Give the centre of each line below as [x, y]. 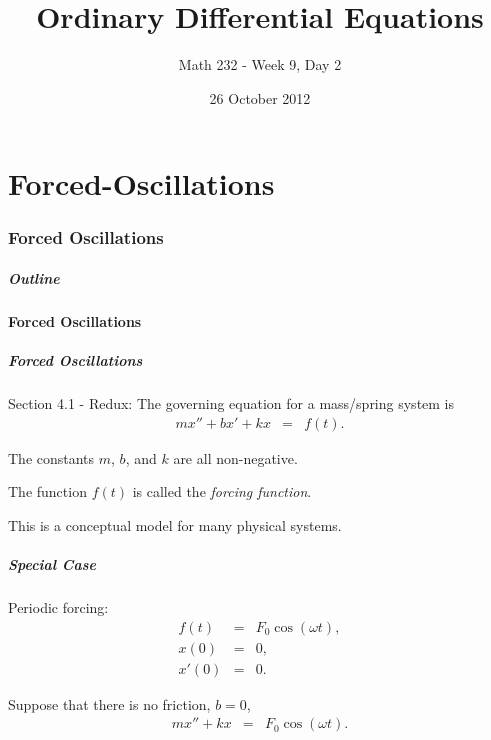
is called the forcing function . [222, 491]
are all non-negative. [235, 457]
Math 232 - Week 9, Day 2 [260, 64]
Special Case [52, 564]
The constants [51, 457]
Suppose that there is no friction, [109, 703]
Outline [34, 277]
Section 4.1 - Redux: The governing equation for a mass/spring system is [231, 403]
